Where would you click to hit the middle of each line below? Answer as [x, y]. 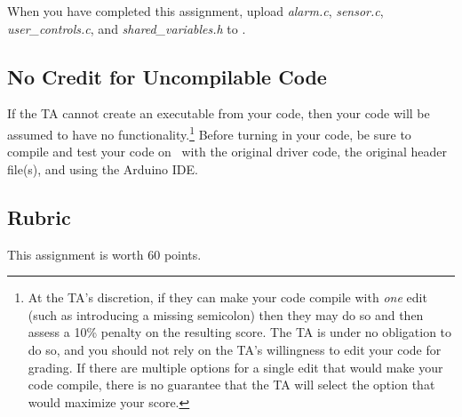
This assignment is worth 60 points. [104, 254]
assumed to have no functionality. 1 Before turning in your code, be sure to [209, 132]
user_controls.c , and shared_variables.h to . [127, 28]
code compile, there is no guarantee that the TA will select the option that [231, 385]
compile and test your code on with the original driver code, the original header [227, 152]
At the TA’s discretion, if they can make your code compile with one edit [227, 297]
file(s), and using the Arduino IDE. [103, 168]
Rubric [39, 217]
